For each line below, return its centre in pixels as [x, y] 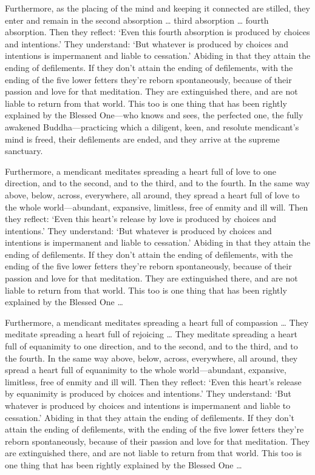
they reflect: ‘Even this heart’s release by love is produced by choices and [141, 219]
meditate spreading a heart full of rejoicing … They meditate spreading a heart [151, 334]
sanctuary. [24, 151]
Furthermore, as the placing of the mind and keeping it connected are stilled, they [157, 8]
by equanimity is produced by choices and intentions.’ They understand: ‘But [148, 393]
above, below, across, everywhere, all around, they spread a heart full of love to [152, 194]
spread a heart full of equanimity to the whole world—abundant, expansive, [146, 370]
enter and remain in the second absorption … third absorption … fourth [137, 20]
